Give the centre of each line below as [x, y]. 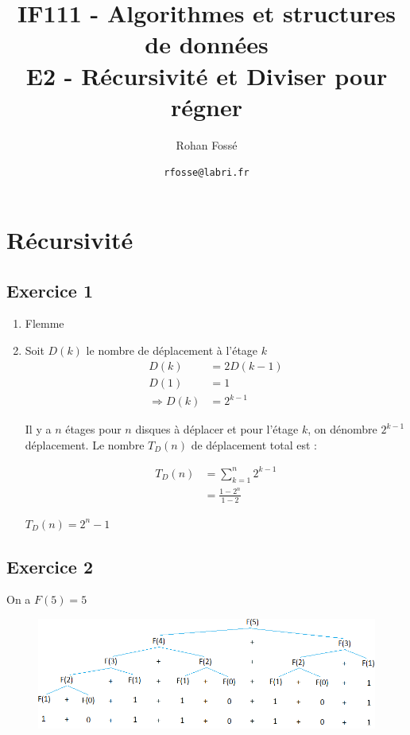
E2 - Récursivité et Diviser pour [207, 75]
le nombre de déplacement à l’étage [172, 350]
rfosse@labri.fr [207, 173]
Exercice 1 [50, 290]
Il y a [38, 429]
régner [207, 106]
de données [207, 44]
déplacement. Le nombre [85, 444]
